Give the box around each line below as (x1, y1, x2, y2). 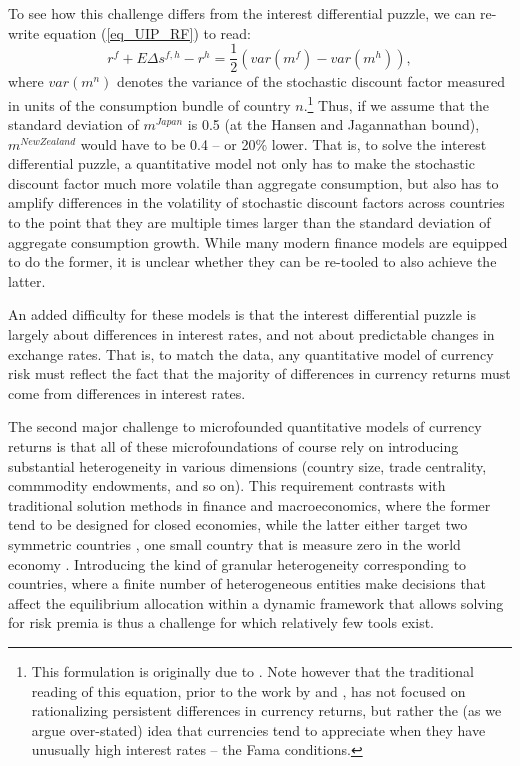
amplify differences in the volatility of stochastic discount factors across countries (8, 192, 505, 213)
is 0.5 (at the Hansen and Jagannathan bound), (187, 114, 480, 135)
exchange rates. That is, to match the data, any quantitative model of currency (8, 343, 494, 364)
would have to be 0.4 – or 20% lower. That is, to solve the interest (80, 133, 487, 154)
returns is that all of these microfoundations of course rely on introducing (8, 436, 459, 456)
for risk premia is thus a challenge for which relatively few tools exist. (8, 612, 435, 633)
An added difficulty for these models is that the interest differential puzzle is (8, 304, 476, 325)
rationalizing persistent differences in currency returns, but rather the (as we (31, 700, 502, 721)
